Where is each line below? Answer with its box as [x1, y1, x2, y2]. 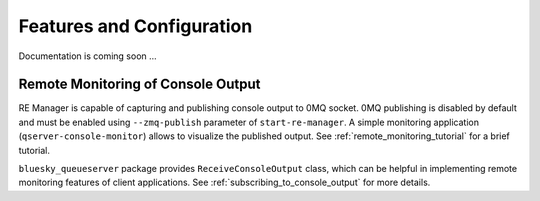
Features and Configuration [18, 15, 253, 37]
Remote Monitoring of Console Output [18, 76, 261, 93]
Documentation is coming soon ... [18, 50, 157, 62]
